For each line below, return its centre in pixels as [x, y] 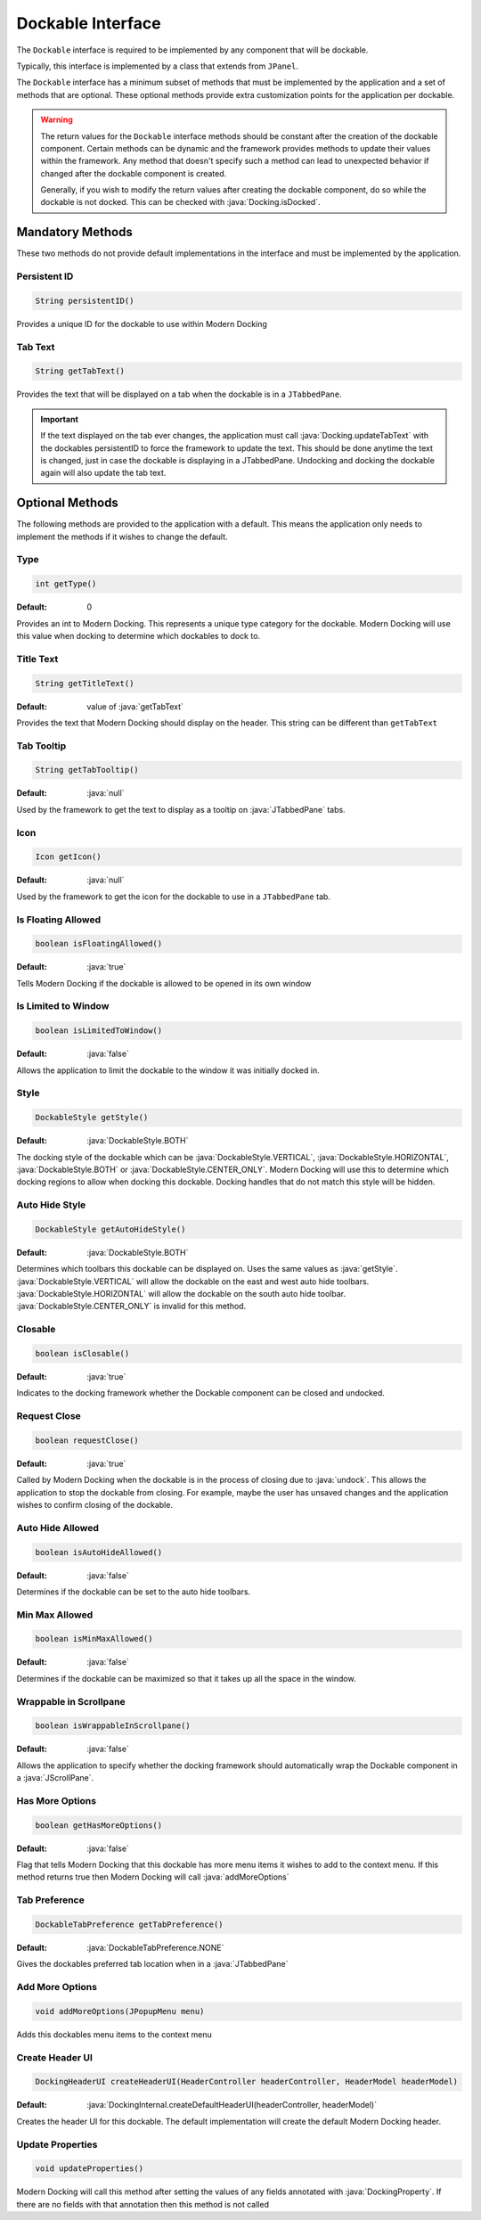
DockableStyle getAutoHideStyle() [110, 1229]
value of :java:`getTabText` [135, 706]
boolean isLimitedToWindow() [99, 1031]
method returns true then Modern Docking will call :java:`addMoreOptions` [153, 1877]
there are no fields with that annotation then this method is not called [143, 2204]
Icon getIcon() [68, 857]
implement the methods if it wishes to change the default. [122, 537]
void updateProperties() [90, 2169]
